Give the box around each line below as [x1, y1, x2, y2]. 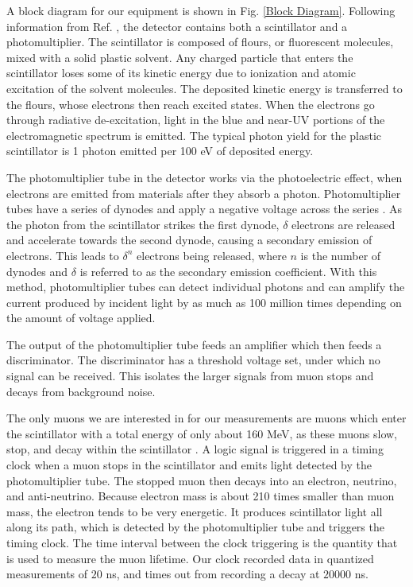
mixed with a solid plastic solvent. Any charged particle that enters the [6, 49, 353, 65]
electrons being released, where [137, 247, 287, 263]
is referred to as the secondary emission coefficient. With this [79, 262, 377, 279]
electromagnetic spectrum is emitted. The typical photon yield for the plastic [6, 126, 382, 143]
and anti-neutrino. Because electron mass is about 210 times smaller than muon [6, 488, 395, 504]
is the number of [300, 247, 381, 263]
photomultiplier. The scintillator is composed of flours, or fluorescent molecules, [6, 33, 394, 50]
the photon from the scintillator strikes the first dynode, [6, 216, 280, 232]
